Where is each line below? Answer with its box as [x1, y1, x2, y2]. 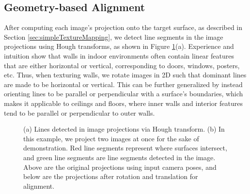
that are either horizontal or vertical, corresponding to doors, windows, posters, [4, 60, 240, 70]
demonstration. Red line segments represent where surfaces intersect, [23, 143, 227, 153]
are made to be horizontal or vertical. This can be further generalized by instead [4, 79, 243, 89]
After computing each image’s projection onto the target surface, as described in [4, 22, 243, 32]
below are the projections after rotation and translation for [23, 171, 198, 181]
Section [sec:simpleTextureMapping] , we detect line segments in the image [4, 31, 223, 42]
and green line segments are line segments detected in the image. [23, 152, 216, 162]
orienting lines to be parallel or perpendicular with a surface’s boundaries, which [4, 89, 243, 99]
